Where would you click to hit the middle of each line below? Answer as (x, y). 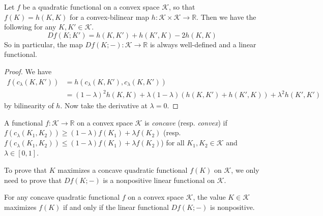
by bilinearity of (29, 105)
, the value (209, 197)
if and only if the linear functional (116, 207)
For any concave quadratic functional (62, 197)
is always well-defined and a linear (203, 44)
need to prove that (33, 180)
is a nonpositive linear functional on (159, 180)
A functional (24, 122)
